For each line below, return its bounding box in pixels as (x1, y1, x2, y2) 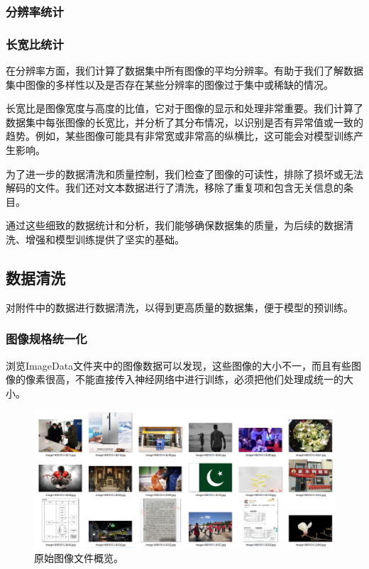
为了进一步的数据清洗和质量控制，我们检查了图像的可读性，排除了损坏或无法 (6, 166, 363, 181)
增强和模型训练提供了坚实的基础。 (25, 232, 184, 246)
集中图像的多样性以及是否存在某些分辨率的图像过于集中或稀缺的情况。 (6, 77, 334, 92)
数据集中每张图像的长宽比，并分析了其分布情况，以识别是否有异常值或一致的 (6, 114, 363, 129)
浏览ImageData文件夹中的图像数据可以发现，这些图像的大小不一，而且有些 (6, 358, 352, 372)
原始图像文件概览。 (34, 550, 123, 565)
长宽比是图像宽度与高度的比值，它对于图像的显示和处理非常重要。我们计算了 (6, 101, 363, 116)
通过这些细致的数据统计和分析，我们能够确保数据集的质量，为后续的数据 (6, 218, 343, 233)
